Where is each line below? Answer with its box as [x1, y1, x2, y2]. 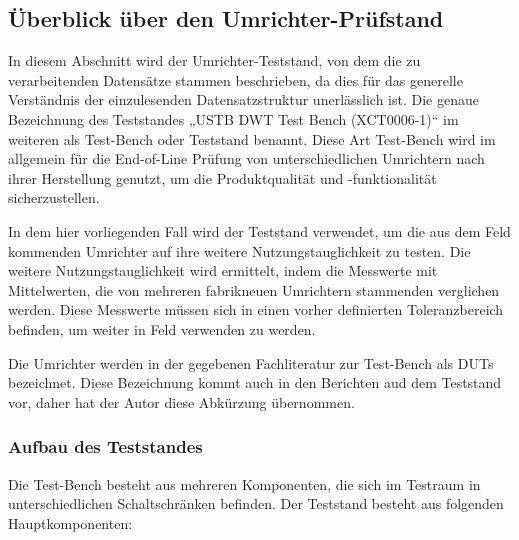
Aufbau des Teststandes [8, 434, 203, 459]
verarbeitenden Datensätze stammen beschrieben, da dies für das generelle [8, 69, 463, 90]
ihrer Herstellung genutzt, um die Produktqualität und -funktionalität [8, 167, 437, 188]
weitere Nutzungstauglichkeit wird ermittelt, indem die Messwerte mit [8, 260, 438, 281]
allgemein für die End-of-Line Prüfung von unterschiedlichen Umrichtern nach [8, 148, 485, 169]
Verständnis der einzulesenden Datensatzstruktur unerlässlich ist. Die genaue [8, 89, 479, 110]
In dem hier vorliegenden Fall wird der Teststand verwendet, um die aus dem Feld [8, 220, 511, 241]
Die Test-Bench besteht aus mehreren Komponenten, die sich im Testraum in [8, 473, 481, 494]
